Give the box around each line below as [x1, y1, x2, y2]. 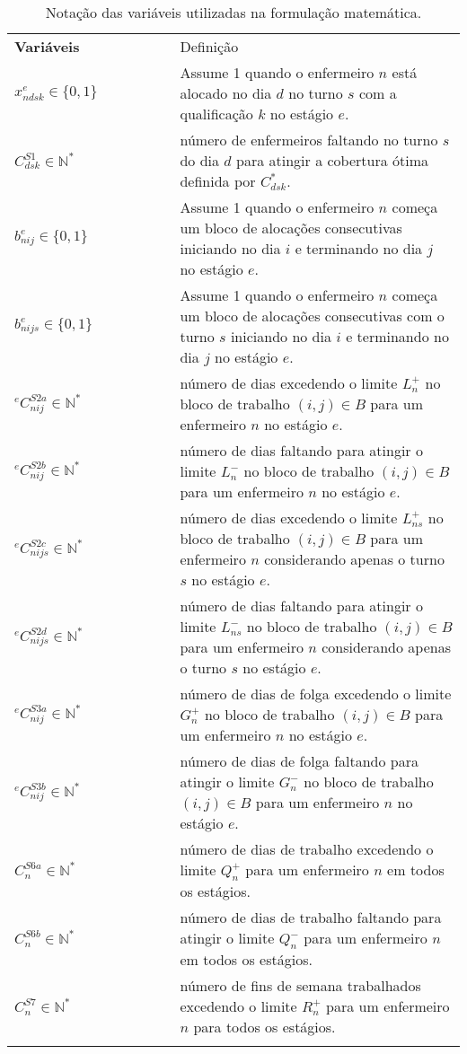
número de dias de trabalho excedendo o [180, 839, 434, 859]
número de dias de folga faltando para [180, 751, 419, 771]
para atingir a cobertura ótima [236, 150, 428, 171]
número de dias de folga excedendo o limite [180, 683, 452, 704]
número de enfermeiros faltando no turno [180, 129, 438, 150]
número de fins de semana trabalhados [180, 975, 421, 997]
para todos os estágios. [193, 1016, 336, 1038]
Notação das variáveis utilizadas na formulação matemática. [45, 2, 422, 22]
